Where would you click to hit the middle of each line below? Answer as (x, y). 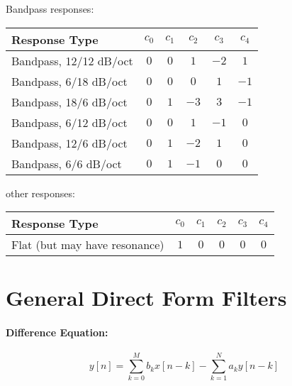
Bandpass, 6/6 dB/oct (67, 163)
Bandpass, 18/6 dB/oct (69, 101)
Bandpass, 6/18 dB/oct (69, 81)
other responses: (40, 193)
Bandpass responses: (50, 9)
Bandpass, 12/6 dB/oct (69, 143)
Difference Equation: (57, 332)
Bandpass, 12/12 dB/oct (72, 60)
